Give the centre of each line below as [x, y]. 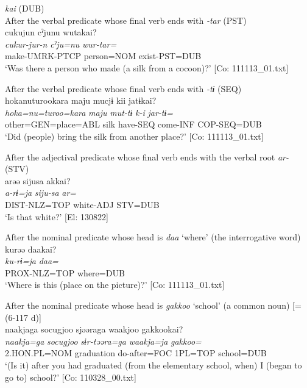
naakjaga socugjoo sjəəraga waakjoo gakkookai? [94, 329]
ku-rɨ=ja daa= [32, 261]
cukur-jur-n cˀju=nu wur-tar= [61, 44]
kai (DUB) [25, 8]
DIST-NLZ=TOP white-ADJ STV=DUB [82, 204]
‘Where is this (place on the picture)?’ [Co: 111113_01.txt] [115, 285]
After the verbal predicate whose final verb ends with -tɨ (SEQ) [123, 88]
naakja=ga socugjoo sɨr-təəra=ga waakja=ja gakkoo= [103, 341]
